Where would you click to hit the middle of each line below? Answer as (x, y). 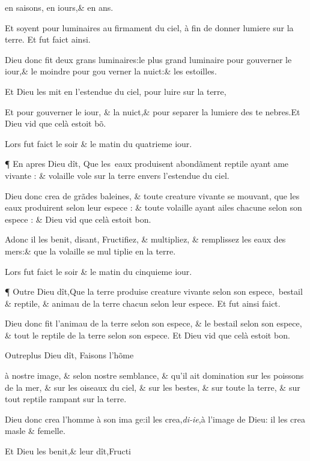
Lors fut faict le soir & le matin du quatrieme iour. (99, 143)
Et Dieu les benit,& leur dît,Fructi (68, 451)
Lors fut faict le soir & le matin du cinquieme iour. (99, 271)
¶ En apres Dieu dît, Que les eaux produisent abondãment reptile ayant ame (147, 164)
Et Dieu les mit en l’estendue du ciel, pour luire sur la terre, (116, 91)
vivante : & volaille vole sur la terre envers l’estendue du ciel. (117, 175)
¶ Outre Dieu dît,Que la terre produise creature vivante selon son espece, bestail (154, 291)
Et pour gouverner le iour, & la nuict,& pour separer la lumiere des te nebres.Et (153, 111)
